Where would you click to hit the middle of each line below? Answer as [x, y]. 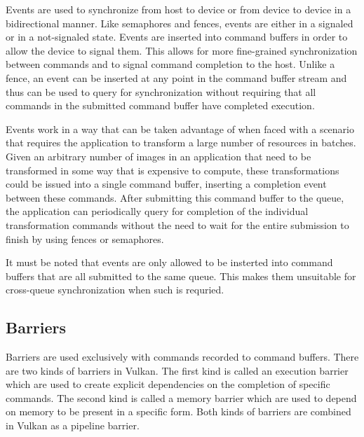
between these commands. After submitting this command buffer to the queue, [175, 197]
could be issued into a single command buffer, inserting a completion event [166, 184]
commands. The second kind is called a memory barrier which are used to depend [181, 397]
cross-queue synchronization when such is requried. [115, 290]
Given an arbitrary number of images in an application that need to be [159, 156]
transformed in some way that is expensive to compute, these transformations [173, 170]
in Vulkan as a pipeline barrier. [73, 425]
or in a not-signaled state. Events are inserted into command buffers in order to [177, 37]
